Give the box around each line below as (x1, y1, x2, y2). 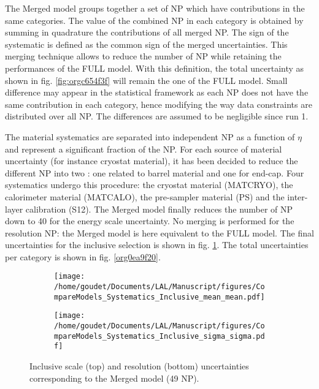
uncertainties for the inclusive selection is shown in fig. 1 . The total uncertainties (5, 238, 309, 251)
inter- (287, 190, 308, 203)
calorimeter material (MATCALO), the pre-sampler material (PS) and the (5, 190, 285, 203)
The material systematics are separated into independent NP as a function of (5, 130, 295, 143)
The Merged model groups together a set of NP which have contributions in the (5, 2, 305, 14)
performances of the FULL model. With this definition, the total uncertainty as (5, 61, 304, 74)
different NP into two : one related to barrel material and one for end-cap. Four (5, 166, 304, 179)
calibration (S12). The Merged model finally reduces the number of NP (25, 202, 293, 215)
